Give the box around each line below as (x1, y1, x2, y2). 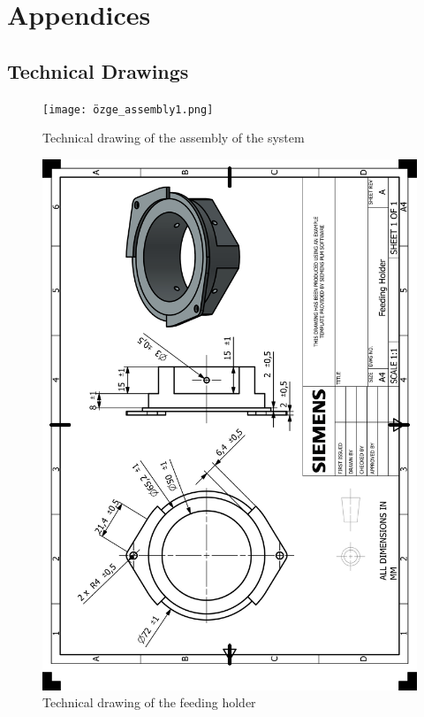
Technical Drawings (7, 57, 189, 84)
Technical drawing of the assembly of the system (42, 128, 305, 147)
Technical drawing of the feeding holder (42, 693, 256, 712)
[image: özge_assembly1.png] (42, 103, 214, 116)
